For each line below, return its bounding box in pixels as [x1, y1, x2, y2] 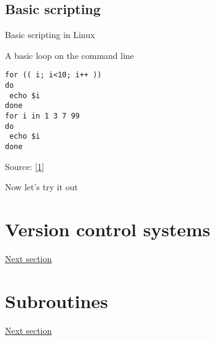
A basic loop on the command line [5, 48, 135, 61]
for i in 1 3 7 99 [5, 112, 80, 121]
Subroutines [5, 288, 108, 313]
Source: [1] [5, 160, 44, 172]
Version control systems [5, 217, 211, 242]
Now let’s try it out [5, 180, 78, 193]
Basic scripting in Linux [5, 28, 95, 41]
